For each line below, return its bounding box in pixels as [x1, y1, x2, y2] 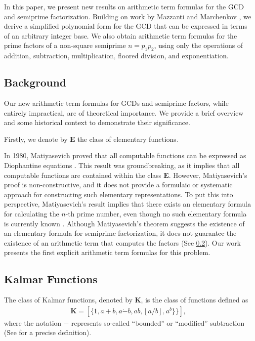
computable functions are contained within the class [4, 170, 162, 180]
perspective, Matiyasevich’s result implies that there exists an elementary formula [4, 199, 252, 209]
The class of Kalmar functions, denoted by [4, 295, 133, 305]
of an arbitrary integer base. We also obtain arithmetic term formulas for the [4, 30, 237, 41]
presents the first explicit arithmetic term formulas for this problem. [4, 247, 211, 257]
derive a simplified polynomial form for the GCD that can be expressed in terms [4, 21, 247, 31]
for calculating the [4, 208, 59, 218]
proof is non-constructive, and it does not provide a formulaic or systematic [4, 179, 233, 190]
